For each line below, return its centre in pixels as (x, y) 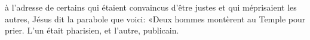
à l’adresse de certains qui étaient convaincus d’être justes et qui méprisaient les (151, 7)
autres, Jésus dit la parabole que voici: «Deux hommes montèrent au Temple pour (155, 19)
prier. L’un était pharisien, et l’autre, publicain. (92, 30)
